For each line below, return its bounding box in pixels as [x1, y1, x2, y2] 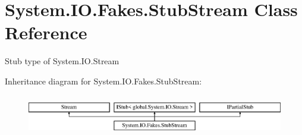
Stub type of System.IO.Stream [5, 55, 119, 67]
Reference [5, 20, 87, 45]
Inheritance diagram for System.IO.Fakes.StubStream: [5, 74, 202, 87]
